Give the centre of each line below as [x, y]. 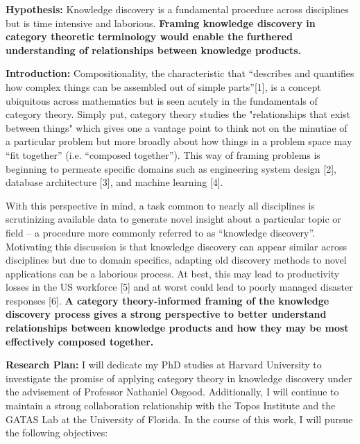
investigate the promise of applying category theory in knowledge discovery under [179, 378]
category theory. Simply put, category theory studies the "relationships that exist [178, 114]
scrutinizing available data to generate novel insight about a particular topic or [173, 219]
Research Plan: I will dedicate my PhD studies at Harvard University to [164, 365]
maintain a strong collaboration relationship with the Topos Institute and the [171, 405]
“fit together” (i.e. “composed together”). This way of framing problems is [163, 154]
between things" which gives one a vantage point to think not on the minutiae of [177, 127]
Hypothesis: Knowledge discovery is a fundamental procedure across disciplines [177, 9]
